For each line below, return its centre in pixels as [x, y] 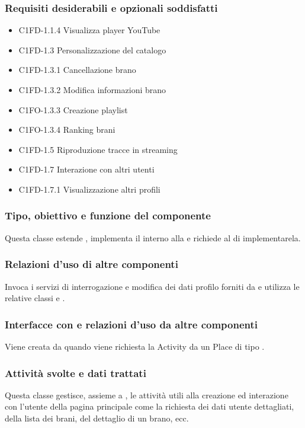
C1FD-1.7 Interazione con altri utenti [86, 169]
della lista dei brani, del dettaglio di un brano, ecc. [97, 418]
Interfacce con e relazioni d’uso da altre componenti [131, 324]
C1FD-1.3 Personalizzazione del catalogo [92, 49]
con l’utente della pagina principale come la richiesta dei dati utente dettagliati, [150, 406]
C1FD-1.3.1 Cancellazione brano [77, 70]
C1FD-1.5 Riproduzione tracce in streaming [98, 149]
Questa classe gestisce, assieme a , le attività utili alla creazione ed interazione [147, 395]
